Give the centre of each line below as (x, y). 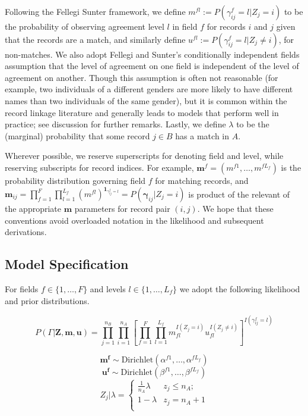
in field (185, 26)
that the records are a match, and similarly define (95, 39)
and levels (108, 289)
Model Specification (67, 264)
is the (291, 167)
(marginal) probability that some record (77, 135)
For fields (22, 289)
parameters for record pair (122, 209)
